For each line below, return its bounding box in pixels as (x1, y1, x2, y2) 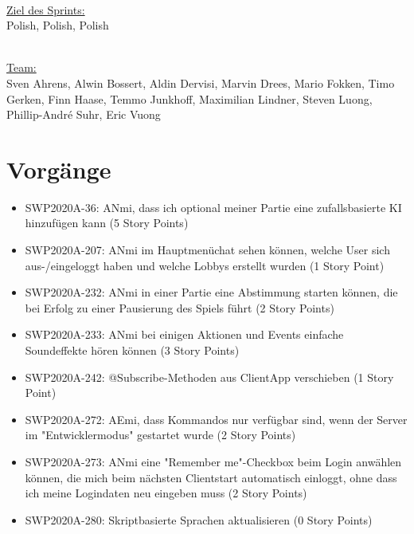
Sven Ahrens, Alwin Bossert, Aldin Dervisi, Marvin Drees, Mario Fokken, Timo (6, 74, 395, 91)
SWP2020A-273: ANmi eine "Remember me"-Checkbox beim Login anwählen (25, 454, 402, 469)
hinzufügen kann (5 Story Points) (25, 214, 189, 231)
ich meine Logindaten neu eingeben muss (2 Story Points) (25, 485, 307, 501)
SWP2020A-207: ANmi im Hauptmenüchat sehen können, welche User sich (25, 241, 390, 258)
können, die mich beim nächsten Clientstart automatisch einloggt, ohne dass (25, 469, 397, 485)
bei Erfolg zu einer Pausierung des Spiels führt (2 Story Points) (25, 299, 334, 316)
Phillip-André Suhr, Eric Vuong (6, 106, 161, 123)
